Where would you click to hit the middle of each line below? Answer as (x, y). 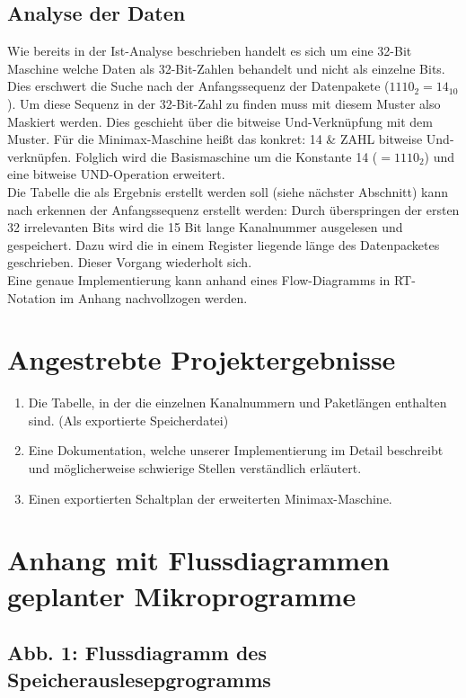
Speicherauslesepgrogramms (139, 679)
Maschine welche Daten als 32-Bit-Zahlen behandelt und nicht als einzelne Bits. (226, 68)
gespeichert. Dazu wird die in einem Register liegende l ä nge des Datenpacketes (224, 244)
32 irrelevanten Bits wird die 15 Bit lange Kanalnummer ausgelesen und (205, 227)
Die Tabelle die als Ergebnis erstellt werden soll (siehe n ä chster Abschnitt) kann (228, 191)
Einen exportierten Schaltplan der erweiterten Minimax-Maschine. (210, 498)
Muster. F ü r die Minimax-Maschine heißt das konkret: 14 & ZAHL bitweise (215, 139)
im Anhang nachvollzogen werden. (154, 297)
